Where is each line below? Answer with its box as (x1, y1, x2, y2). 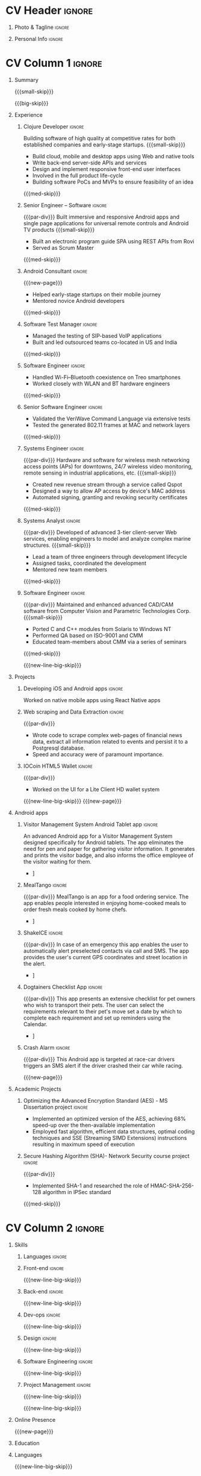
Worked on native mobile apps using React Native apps (23, 696, 161, 703)
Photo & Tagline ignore (14, 23, 70, 31)
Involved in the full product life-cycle (32, 172, 124, 179)
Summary (14, 76, 39, 83)
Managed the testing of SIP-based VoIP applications (32, 332, 162, 339)
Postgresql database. (32, 744, 85, 752)
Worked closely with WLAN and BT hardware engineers (32, 380, 170, 387)
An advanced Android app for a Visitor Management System (23, 832, 173, 839)
